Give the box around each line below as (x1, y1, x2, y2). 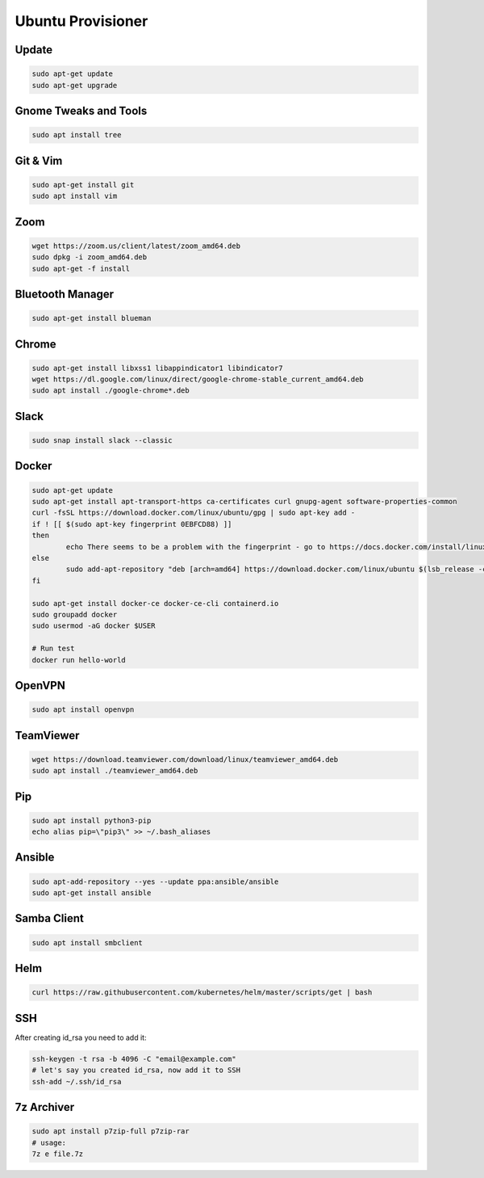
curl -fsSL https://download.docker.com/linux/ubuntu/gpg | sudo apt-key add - (31, 508, 356, 517)
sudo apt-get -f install (31, 263, 131, 273)
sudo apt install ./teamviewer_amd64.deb (31, 766, 198, 776)
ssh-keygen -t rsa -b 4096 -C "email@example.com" (31, 1054, 237, 1063)
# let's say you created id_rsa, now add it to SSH (31, 1066, 241, 1075)
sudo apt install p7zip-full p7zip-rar (31, 1127, 190, 1136)
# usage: (31, 1138, 67, 1147)
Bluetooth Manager (15, 287, 115, 301)
